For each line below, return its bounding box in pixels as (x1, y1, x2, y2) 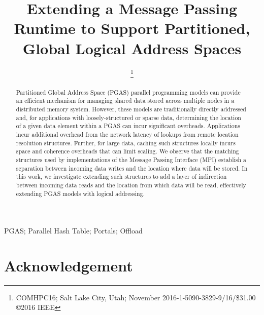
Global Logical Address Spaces (22, 37, 242, 58)
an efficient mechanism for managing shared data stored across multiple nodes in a (16, 96, 235, 105)
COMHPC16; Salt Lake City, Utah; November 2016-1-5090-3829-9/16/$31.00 (16, 292, 256, 302)
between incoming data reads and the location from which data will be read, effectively (16, 180, 246, 189)
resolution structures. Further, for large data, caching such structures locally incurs (16, 138, 236, 147)
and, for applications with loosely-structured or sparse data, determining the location (16, 113, 241, 122)
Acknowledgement (4, 255, 133, 275)
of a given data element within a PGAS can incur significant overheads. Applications (16, 122, 240, 130)
